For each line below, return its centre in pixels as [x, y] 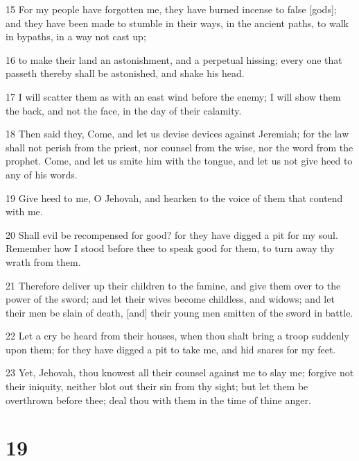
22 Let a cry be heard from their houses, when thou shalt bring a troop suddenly [177, 336]
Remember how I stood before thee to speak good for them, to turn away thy [170, 248]
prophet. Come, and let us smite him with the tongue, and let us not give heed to [179, 161]
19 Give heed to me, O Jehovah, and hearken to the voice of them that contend [174, 198]
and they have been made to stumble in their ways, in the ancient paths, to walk [177, 23]
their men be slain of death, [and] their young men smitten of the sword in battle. [179, 312]
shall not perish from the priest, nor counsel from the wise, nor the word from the [179, 147]
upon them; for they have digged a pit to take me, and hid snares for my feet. [171, 349]
